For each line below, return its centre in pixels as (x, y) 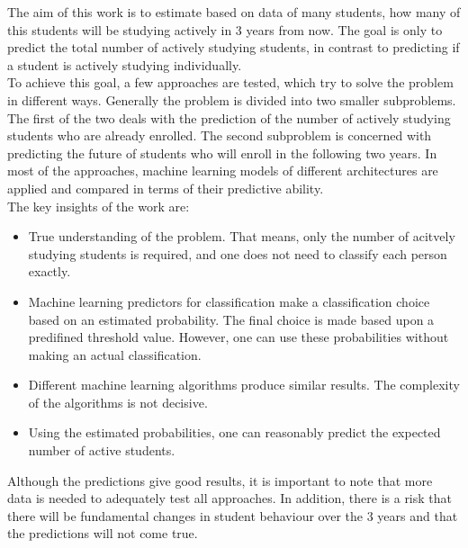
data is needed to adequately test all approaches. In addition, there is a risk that (230, 498)
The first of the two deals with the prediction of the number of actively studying (229, 117)
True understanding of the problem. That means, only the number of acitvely (242, 236)
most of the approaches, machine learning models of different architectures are (223, 171)
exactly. (49, 271)
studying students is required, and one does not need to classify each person (238, 253)
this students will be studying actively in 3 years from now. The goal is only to (225, 29)
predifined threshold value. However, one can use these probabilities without (238, 337)
